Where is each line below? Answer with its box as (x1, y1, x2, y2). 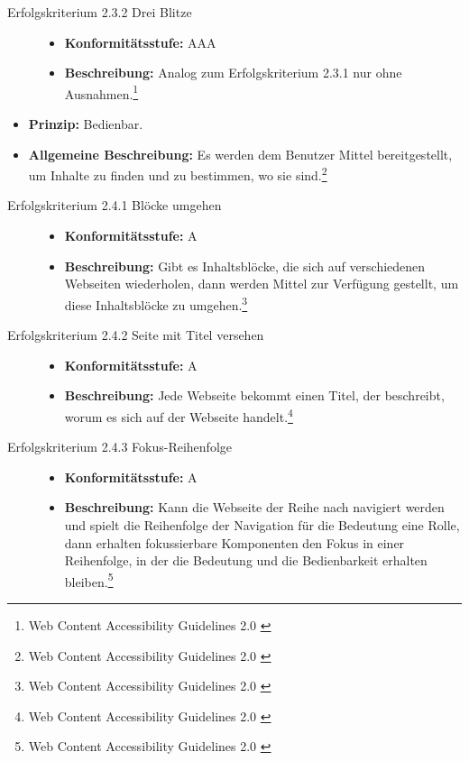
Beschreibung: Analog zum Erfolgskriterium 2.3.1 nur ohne (64, 63, 402, 82)
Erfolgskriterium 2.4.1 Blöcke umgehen (7, 196, 222, 215)
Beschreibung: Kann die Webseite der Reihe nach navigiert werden (64, 498, 445, 517)
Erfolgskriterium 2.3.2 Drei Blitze (7, 3, 192, 21)
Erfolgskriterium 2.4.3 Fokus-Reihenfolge (7, 437, 233, 456)
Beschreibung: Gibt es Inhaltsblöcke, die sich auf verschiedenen (64, 256, 426, 275)
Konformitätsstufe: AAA (64, 32, 216, 51)
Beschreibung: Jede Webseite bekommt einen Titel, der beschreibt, (64, 386, 445, 405)
